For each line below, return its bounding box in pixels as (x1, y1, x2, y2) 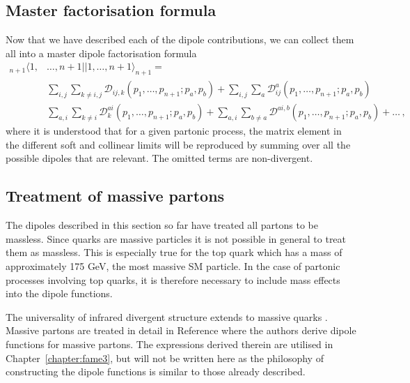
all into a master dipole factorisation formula (6, 45, 197, 60)
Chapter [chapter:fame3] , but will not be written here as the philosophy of (6, 350, 324, 365)
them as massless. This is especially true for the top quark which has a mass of (6, 245, 342, 260)
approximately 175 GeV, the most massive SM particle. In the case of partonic (6, 259, 340, 273)
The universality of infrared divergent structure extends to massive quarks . (6, 309, 328, 324)
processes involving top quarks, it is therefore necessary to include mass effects (6, 272, 340, 287)
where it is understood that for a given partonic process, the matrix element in (6, 123, 342, 138)
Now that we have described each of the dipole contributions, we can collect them (6, 32, 354, 47)
